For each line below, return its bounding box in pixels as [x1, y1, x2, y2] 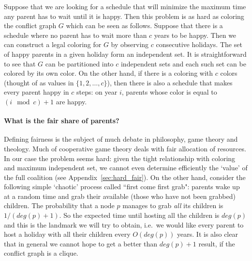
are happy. [56, 96, 87, 106]
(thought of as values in [4, 77, 74, 87]
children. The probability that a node [4, 200, 115, 211]
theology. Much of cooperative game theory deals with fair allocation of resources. [4, 143, 246, 153]
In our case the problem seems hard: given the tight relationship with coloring [4, 153, 236, 163]
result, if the [198, 238, 235, 248]
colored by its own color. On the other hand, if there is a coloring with [4, 68, 213, 78]
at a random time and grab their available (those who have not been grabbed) [4, 191, 236, 201]
